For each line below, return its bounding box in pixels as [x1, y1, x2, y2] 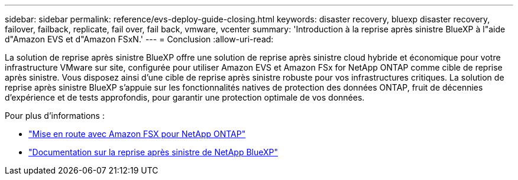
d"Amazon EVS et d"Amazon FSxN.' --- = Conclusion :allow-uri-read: [5, 34, 274, 44]
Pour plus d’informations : [5, 111, 105, 121]
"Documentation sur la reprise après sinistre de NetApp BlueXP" [28, 147, 279, 157]
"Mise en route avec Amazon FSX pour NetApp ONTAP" [28, 129, 246, 139]
